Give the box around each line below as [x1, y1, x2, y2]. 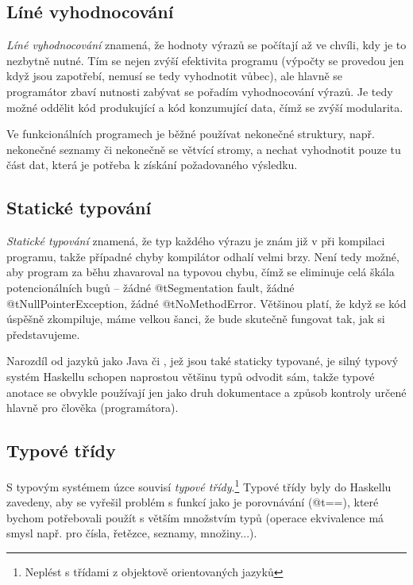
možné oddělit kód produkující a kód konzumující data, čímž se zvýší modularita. [6, 98, 403, 115]
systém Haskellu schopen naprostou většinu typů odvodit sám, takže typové [6, 368, 375, 384]
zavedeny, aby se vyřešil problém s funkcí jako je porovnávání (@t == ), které [6, 494, 379, 510]
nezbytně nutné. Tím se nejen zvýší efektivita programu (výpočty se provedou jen [6, 52, 404, 68]
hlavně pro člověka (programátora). [6, 399, 179, 416]
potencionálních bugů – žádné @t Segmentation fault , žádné [6, 279, 295, 295]
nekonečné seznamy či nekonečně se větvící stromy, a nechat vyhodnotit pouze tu [6, 140, 401, 157]
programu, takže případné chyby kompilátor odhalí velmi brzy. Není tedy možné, [6, 248, 399, 264]
